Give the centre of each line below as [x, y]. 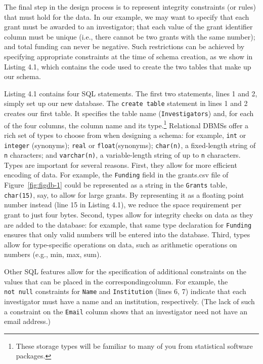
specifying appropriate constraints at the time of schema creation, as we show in [128, 56]
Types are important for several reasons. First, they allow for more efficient [121, 165]
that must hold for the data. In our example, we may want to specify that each [127, 16]
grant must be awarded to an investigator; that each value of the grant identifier [128, 27]
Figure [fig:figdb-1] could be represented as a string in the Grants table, [116, 185]
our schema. [23, 76]
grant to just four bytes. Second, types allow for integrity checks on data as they [129, 215]
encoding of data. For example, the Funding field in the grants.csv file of [116, 175]
